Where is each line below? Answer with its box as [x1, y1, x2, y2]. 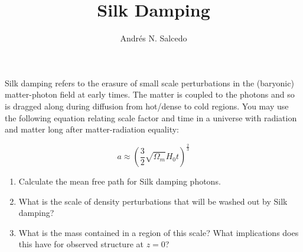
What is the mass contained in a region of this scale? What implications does [18, 226, 299, 238]
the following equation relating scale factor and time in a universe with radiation [5, 111, 297, 124]
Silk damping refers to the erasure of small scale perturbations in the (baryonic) [5, 76, 294, 89]
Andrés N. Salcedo [120, 32, 187, 44]
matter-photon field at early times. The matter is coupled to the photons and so [5, 88, 295, 101]
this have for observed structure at [18, 238, 144, 250]
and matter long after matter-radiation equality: [5, 123, 179, 135]
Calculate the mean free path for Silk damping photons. [18, 175, 221, 188]
